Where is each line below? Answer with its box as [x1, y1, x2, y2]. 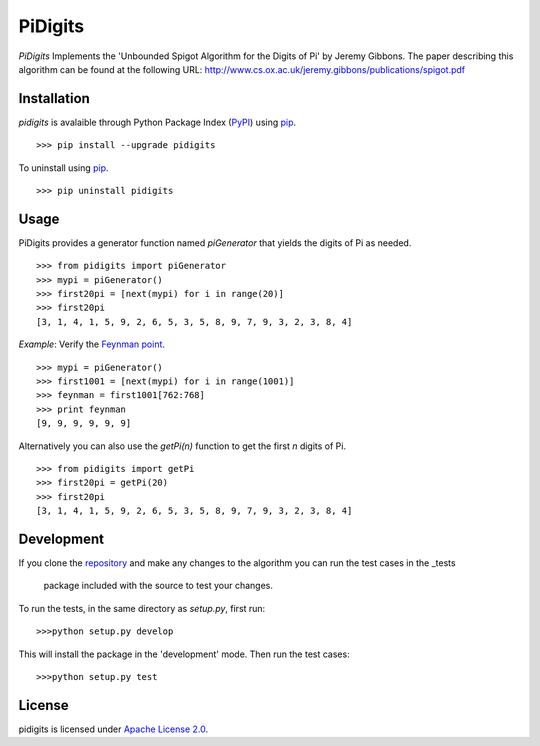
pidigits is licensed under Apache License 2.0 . [18, 723, 209, 735]
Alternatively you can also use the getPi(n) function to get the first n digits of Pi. [18, 440, 347, 452]
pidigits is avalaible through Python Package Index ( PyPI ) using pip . [18, 116, 297, 128]
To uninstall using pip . [18, 161, 109, 174]
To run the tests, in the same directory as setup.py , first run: [18, 602, 266, 614]
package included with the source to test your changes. [43, 580, 274, 592]
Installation [18, 90, 90, 107]
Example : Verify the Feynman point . [18, 338, 165, 350]
